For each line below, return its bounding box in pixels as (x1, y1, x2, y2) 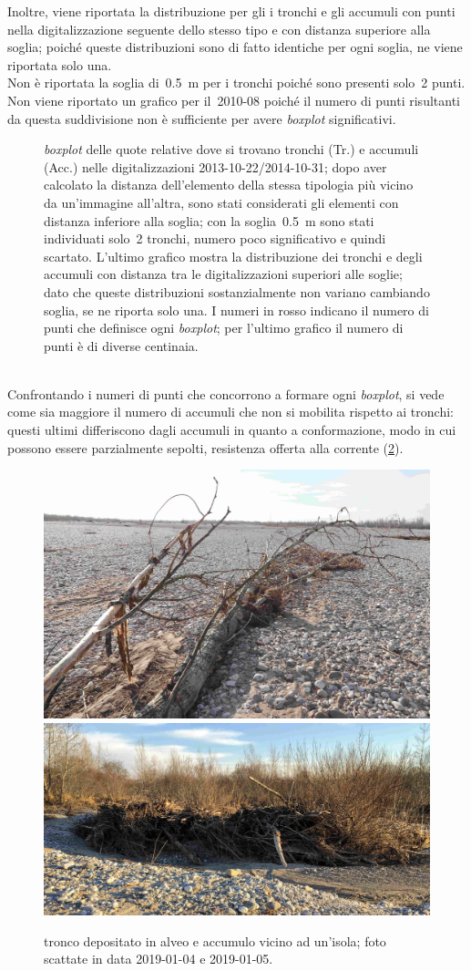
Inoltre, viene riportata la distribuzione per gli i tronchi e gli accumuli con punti (7, 2, 456, 20)
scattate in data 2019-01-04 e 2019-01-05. (44, 949, 273, 968)
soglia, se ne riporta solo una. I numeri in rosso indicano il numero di (44, 300, 429, 319)
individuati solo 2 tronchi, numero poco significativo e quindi (44, 229, 386, 248)
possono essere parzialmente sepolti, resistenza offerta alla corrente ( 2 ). (7, 438, 404, 457)
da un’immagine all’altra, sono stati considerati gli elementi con (44, 192, 399, 212)
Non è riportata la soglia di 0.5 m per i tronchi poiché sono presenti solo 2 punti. (7, 73, 466, 92)
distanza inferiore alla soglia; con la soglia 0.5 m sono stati (44, 211, 374, 230)
